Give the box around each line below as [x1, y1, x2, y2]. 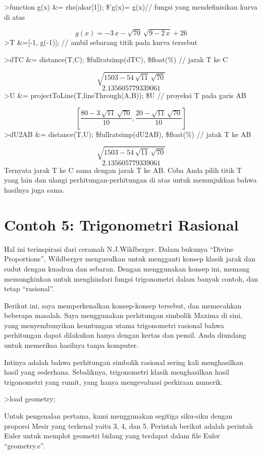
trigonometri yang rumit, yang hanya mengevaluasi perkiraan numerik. [4, 376, 223, 387]
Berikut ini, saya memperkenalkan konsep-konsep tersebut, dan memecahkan [4, 300, 242, 310]
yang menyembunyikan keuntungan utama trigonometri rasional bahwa [4, 320, 224, 330]
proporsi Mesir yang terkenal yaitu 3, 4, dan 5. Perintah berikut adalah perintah [4, 420, 253, 431]
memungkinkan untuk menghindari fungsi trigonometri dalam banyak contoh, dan [4, 273, 258, 284]
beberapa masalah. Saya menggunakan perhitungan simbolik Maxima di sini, [4, 310, 242, 321]
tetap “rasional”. [4, 283, 55, 294]
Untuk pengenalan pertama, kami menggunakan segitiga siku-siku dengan [4, 411, 233, 421]
